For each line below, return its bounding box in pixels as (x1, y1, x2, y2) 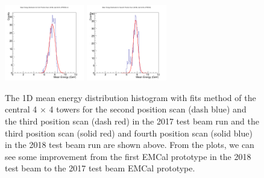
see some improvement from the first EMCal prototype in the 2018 (5, 150, 251, 162)
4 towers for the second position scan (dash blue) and (49, 103, 247, 115)
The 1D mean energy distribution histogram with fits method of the (5, 91, 256, 103)
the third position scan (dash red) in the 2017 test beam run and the (5, 114, 260, 127)
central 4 (5, 103, 37, 115)
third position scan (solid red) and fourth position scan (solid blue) (5, 126, 253, 139)
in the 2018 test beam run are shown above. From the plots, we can (5, 138, 254, 151)
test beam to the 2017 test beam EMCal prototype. (5, 162, 195, 174)
